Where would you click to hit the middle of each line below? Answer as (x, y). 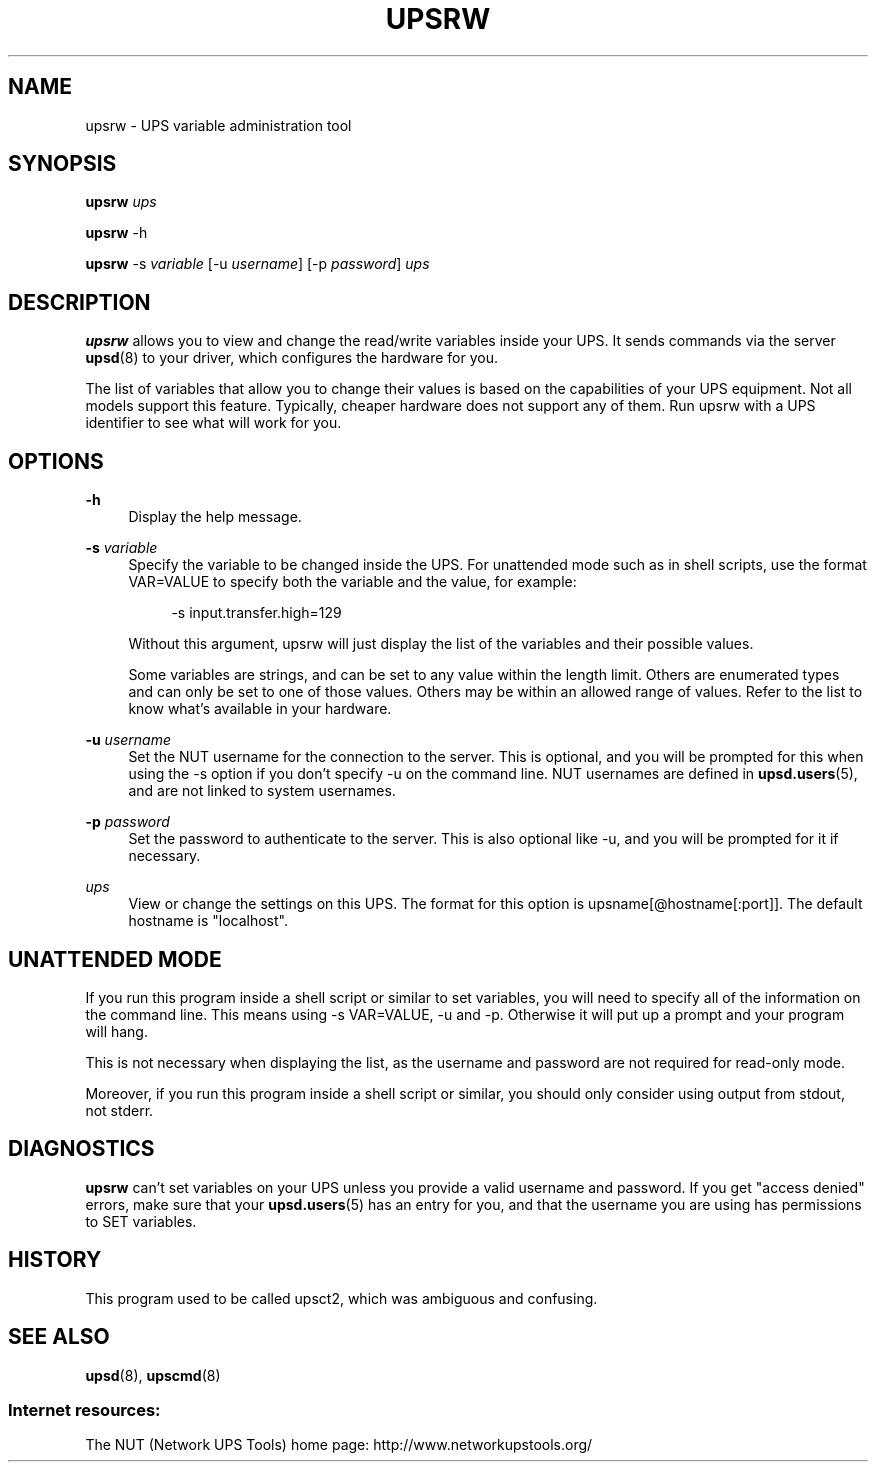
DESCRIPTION (79, 302)
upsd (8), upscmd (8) (153, 1375)
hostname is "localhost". (208, 921)
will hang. (116, 1031)
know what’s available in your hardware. (260, 709)
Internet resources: (84, 1409)
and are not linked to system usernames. (262, 791)
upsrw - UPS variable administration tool (218, 125)
